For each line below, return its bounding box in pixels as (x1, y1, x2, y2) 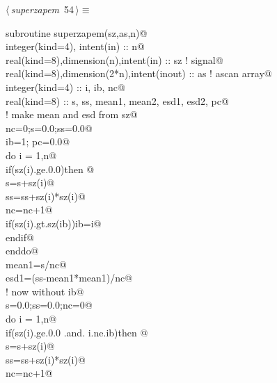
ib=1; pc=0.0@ (6, 134, 70, 149)
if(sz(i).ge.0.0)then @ (6, 161, 95, 176)
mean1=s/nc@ (6, 256, 67, 271)
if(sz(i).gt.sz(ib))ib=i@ (6, 215, 102, 230)
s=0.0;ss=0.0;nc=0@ (6, 298, 93, 312)
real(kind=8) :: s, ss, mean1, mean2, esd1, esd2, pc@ (6, 93, 229, 108)
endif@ (6, 229, 34, 244)
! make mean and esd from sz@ (6, 107, 138, 122)
